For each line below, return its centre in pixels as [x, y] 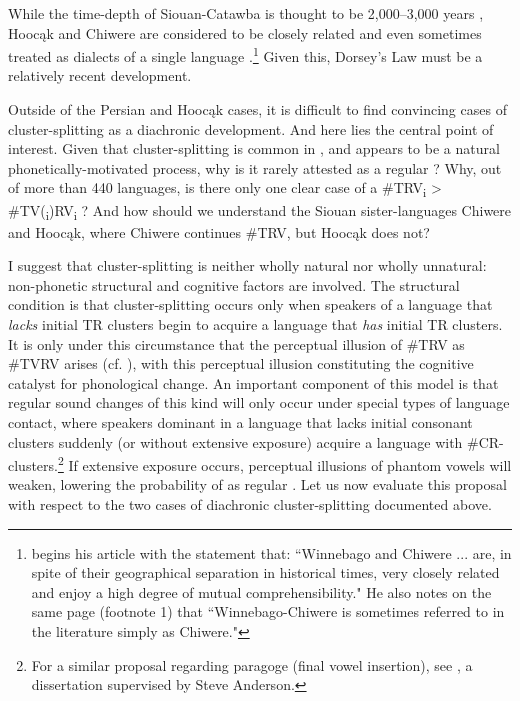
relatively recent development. [100, 75]
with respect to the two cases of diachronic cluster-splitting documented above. [250, 504]
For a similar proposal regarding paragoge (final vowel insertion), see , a [252, 664]
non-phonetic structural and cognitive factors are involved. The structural [234, 284]
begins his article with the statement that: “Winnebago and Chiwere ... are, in [271, 552]
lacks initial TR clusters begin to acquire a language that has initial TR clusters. [255, 324]
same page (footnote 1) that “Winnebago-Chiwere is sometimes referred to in [268, 611]
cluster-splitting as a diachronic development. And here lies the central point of [251, 128]
